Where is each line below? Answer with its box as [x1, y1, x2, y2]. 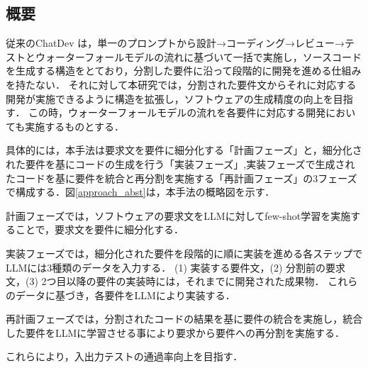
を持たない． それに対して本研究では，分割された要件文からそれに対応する [6, 77, 357, 91]
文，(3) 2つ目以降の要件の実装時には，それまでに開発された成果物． [6, 274, 325, 289]
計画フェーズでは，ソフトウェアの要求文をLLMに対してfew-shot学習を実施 [6, 208, 351, 223]
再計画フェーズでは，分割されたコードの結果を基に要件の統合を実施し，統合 [6, 311, 363, 326]
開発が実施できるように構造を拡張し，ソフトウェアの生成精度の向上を [6, 91, 333, 106]
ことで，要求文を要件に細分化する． [15, 222, 184, 237]
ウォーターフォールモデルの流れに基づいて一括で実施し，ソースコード [35, 49, 362, 64]
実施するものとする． [25, 118, 124, 133]
